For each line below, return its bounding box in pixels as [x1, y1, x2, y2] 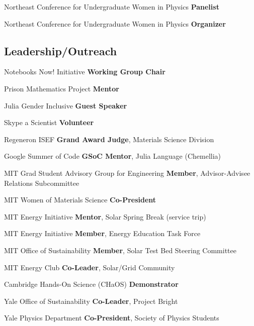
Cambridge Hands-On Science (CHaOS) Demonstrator [4, 279, 179, 289]
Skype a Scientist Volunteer [4, 117, 94, 128]
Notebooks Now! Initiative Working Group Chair [4, 66, 165, 77]
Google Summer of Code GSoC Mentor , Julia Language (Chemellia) [4, 151, 221, 161]
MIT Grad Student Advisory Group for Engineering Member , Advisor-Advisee [4, 167, 250, 178]
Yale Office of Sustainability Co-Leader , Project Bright [4, 295, 178, 306]
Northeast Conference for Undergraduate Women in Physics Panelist [4, 2, 219, 12]
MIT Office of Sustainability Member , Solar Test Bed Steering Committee [4, 245, 236, 255]
